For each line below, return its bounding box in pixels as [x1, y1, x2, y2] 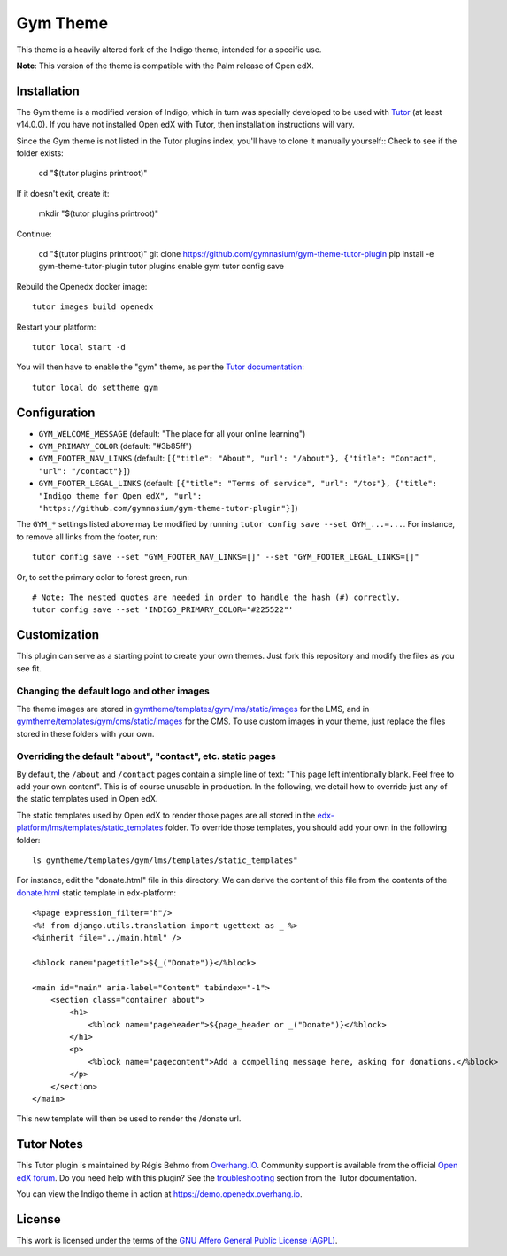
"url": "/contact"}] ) [38, 465, 131, 476]
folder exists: [16, 148, 64, 159]
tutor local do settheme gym [32, 382, 158, 392]
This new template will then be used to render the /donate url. [16, 1113, 242, 1124]
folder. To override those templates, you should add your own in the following [165, 822, 447, 833]
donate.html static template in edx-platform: [16, 887, 177, 898]
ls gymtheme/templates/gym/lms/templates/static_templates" [32, 856, 298, 865]
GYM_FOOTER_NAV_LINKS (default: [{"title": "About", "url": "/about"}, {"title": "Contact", [38, 453, 438, 464]
